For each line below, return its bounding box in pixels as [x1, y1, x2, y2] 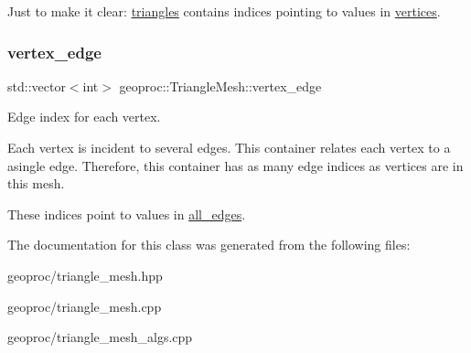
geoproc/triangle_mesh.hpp [7, 265, 163, 284]
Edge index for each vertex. [7, 107, 161, 126]
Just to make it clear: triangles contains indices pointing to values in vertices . [7, 2, 441, 20]
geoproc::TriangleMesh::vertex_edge [119, 76, 322, 95]
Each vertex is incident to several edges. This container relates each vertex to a [7, 138, 451, 156]
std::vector [7, 76, 66, 95]
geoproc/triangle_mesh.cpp [7, 296, 162, 316]
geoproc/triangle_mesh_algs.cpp [7, 327, 193, 347]
